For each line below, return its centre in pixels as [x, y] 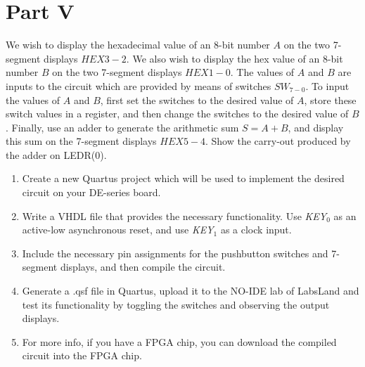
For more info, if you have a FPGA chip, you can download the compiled [179, 341]
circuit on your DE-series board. [91, 192]
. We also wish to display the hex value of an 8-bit [235, 58]
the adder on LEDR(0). [56, 154]
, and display [316, 127]
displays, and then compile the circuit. [143, 267]
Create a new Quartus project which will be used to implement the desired [183, 178]
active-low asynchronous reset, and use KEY [118, 230]
